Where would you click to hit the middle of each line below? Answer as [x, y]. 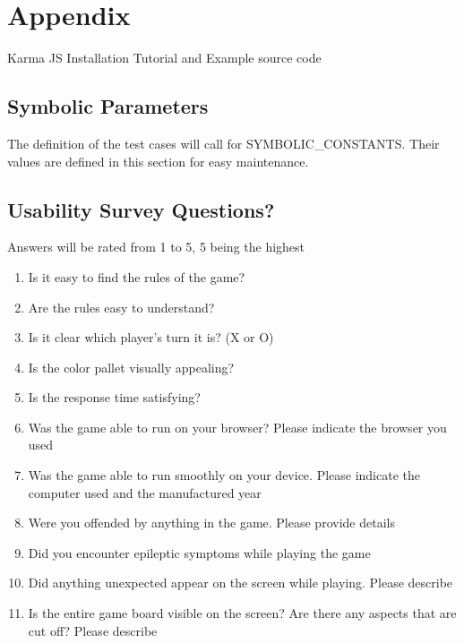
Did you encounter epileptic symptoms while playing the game [199, 552]
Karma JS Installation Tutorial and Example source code [164, 58]
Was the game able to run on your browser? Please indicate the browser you [237, 427]
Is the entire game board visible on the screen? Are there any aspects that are [242, 613]
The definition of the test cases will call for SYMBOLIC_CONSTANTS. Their [223, 143]
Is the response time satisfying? [114, 397]
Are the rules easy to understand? [121, 307]
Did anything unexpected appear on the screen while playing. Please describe [241, 583]
